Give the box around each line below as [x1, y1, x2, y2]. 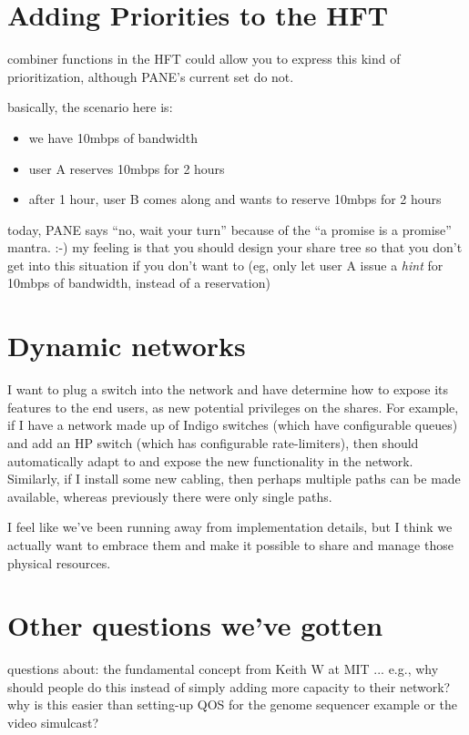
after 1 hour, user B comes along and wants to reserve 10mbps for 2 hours [28, 189, 442, 209]
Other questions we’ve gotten [7, 607, 383, 644]
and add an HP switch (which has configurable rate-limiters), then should [7, 433, 419, 452]
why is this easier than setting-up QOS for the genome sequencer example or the [7, 695, 458, 714]
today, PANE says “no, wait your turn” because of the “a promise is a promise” [7, 219, 452, 239]
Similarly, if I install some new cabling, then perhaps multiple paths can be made [7, 469, 461, 488]
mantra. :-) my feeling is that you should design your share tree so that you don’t [7, 238, 463, 257]
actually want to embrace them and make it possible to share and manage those [7, 535, 454, 554]
